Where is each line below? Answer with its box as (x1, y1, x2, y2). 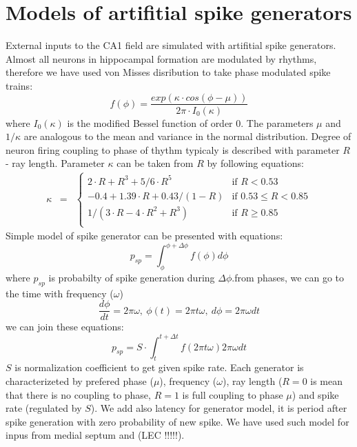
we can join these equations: (6, 319, 124, 334)
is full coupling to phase (182, 387, 283, 401)
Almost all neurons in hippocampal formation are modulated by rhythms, (6, 51, 317, 66)
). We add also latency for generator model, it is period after (90, 401, 347, 415)
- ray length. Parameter (6, 156, 105, 170)
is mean (310, 373, 343, 388)
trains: (6, 78, 33, 92)
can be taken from (116, 156, 194, 170)
